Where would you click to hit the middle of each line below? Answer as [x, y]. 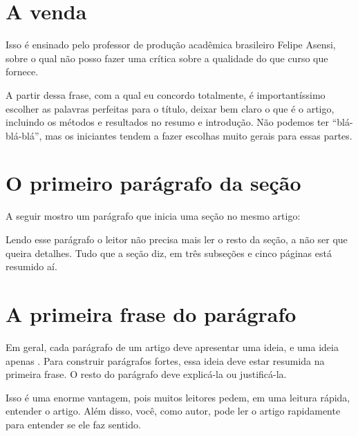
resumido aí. [31, 266]
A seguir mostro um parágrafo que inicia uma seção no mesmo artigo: [153, 216]
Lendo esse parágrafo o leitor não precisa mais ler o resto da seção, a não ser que [177, 239]
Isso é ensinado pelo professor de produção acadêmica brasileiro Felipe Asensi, [171, 45]
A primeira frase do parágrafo [151, 313]
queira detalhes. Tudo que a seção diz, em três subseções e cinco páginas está [169, 253]
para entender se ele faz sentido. [73, 424]
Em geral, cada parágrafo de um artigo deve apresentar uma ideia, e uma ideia [172, 347]
